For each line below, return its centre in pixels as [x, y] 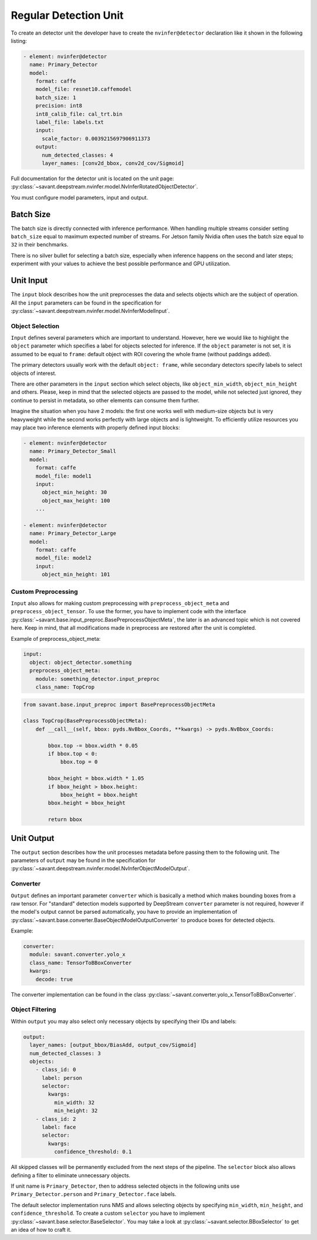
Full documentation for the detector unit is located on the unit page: [92, 178]
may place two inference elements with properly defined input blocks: [95, 427]
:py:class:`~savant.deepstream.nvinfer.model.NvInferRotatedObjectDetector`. [104, 187]
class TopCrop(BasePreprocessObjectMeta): [85, 721]
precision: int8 [59, 106]
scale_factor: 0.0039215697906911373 [96, 138]
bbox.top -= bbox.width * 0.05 [93, 746]
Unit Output [33, 838]
